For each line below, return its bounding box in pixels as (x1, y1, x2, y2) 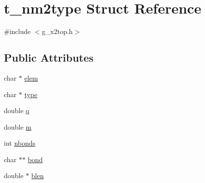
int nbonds (4, 138, 36, 148)
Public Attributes (4, 50, 94, 65)
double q (4, 105, 29, 116)
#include (4, 26, 31, 36)
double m (4, 121, 31, 132)
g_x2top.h (42, 26, 73, 36)
